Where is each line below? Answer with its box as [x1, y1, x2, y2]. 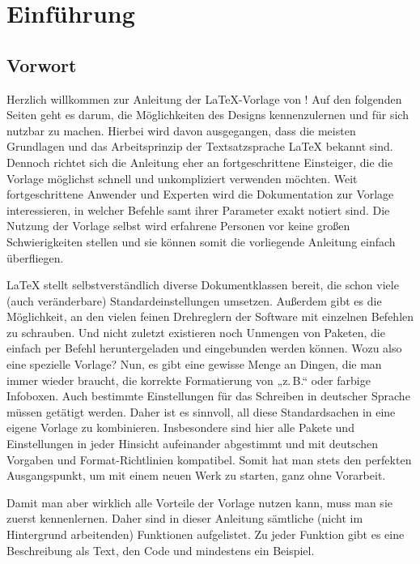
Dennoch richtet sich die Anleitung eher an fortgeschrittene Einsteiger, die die [6, 153, 393, 170]
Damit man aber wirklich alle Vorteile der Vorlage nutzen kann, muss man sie [6, 493, 392, 511]
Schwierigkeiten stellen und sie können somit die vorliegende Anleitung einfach [6, 233, 396, 250]
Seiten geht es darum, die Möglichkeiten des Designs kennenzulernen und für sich [6, 106, 409, 123]
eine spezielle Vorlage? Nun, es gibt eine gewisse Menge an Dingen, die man [6, 356, 382, 373]
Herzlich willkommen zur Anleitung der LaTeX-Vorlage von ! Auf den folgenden [6, 90, 402, 107]
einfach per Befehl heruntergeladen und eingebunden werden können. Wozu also [6, 340, 402, 357]
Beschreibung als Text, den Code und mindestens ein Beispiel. [6, 541, 315, 558]
